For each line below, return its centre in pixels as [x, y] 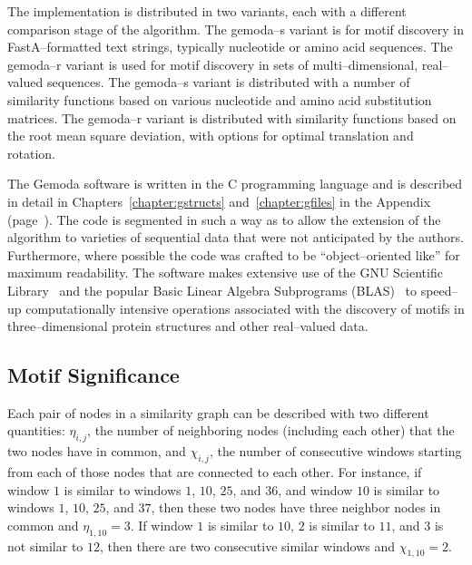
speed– [439, 290]
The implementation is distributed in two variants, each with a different [207, 11]
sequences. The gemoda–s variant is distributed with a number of [228, 82]
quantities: [36, 430]
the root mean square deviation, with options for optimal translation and [211, 136]
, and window [315, 489]
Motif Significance [93, 375]
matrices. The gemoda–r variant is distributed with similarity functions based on [232, 117]
